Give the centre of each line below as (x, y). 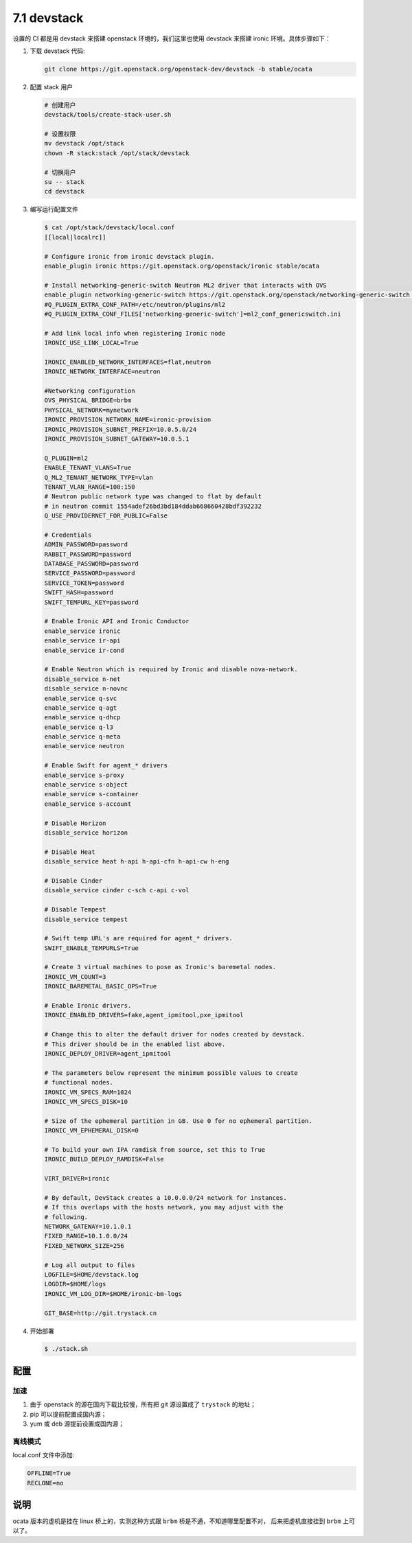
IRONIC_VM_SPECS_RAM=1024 (88, 1092)
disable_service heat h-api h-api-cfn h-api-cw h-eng (137, 862)
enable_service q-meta (82, 737)
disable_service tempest (86, 919)
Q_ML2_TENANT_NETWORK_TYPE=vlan (99, 477)
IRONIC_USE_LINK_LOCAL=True (91, 343)
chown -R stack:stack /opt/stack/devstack (117, 153)
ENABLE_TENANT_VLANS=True (88, 468)
